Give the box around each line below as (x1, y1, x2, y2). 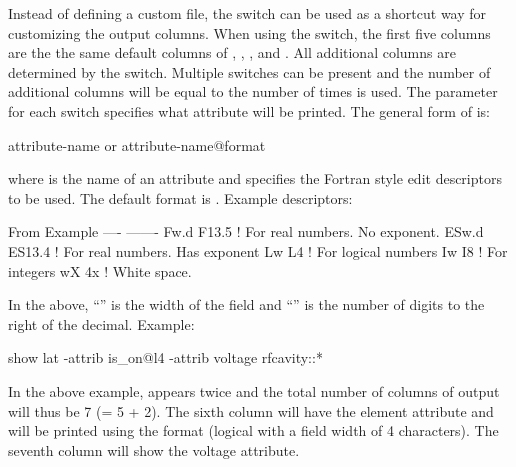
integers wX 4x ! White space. (8, 260, 192, 281)
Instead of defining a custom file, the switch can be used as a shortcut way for (8, 3, 487, 23)
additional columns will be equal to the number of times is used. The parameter (8, 81, 498, 102)
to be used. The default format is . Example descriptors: (8, 187, 353, 208)
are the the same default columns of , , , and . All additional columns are (8, 42, 456, 63)
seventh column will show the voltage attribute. (8, 439, 300, 460)
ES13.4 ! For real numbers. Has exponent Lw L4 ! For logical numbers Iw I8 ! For (8, 240, 508, 261)
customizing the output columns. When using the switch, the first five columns (8, 22, 491, 43)
